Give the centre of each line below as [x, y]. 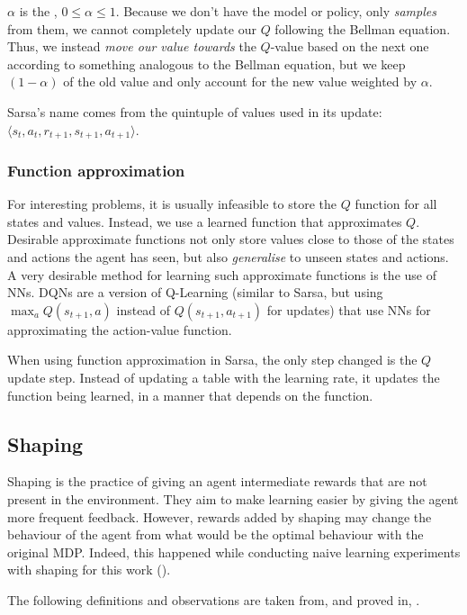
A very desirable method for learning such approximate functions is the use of [222, 274]
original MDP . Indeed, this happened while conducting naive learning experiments [234, 552]
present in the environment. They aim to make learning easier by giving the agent [233, 498]
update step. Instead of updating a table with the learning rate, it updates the [224, 377]
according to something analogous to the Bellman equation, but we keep [207, 63]
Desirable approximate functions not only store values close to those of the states [231, 239]
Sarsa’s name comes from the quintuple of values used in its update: [195, 111]
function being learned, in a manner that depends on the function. [190, 395]
